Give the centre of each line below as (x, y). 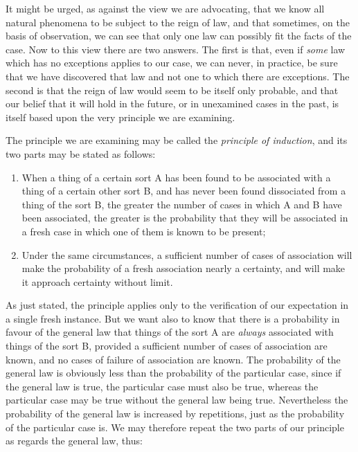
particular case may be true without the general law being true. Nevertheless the (177, 400)
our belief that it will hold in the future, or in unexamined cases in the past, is (172, 103)
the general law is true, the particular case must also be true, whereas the (162, 386)
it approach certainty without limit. (97, 281)
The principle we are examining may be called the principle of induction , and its (177, 140)
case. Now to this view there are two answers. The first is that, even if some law (176, 49)
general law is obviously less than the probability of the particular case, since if (173, 373)
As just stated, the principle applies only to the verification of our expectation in (177, 305)
